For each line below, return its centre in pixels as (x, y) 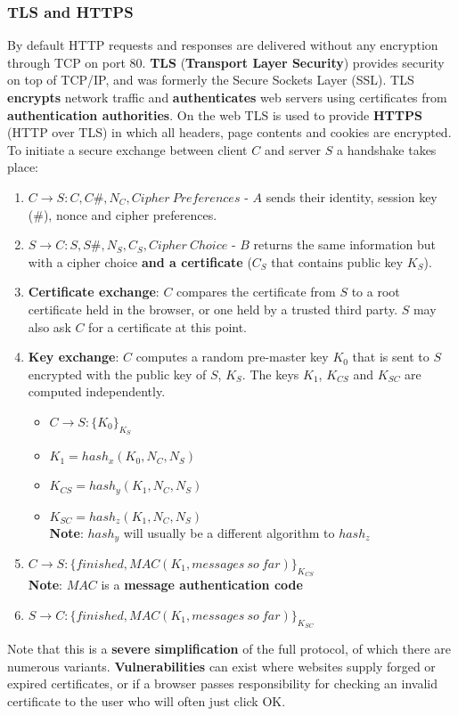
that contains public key (337, 261)
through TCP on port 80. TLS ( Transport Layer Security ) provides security (226, 62)
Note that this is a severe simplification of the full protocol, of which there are (229, 649)
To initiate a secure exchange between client (127, 149)
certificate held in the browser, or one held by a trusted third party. (213, 309)
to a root (376, 292)
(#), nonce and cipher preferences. (123, 214)
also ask (49, 326)
